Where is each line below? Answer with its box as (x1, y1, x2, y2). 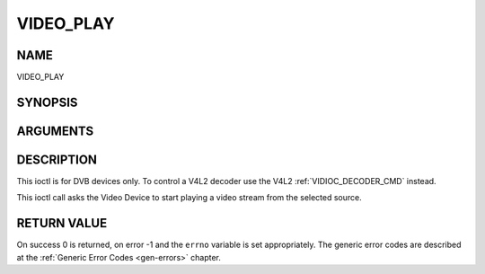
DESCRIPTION (16, 152, 98, 167)
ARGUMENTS (16, 123, 94, 138)
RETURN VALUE (16, 216, 108, 231)
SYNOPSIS (16, 94, 78, 110)
